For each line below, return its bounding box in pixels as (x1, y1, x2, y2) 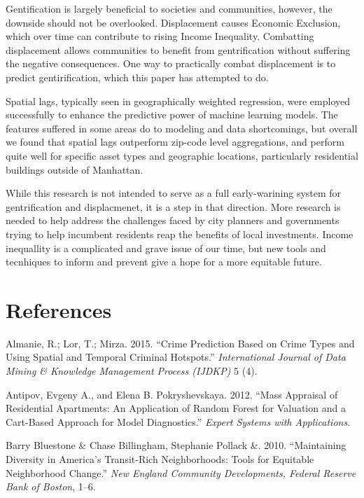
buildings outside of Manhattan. (6, 162, 143, 177)
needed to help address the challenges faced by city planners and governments (6, 213, 339, 228)
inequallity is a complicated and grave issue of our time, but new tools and (6, 240, 326, 255)
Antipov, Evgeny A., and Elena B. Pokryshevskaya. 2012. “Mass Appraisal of (6, 387, 338, 401)
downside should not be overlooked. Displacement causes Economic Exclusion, (6, 15, 341, 29)
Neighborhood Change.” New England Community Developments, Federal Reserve (6, 465, 356, 480)
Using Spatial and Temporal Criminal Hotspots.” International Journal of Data (6, 350, 346, 364)
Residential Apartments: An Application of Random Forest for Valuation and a (6, 401, 346, 415)
